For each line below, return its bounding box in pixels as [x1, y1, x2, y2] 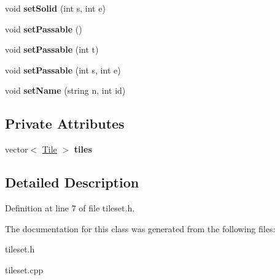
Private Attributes [5, 114, 125, 133]
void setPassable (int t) [5, 43, 99, 56]
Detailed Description [5, 173, 139, 192]
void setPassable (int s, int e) [5, 63, 121, 76]
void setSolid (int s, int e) [5, 2, 106, 14]
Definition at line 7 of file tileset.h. [5, 201, 135, 214]
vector [5, 143, 28, 156]
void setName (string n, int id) [5, 84, 126, 97]
